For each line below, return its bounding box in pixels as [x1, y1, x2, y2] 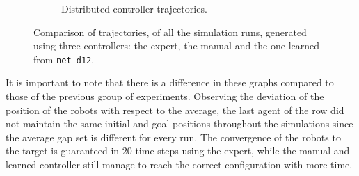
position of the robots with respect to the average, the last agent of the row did [6, 102, 344, 117]
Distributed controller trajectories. [61, 1, 207, 15]
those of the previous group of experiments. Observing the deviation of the [6, 89, 324, 104]
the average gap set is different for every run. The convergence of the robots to [6, 129, 341, 144]
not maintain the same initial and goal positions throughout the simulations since [6, 116, 353, 131]
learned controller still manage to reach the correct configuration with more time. [6, 157, 353, 171]
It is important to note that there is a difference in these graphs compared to [6, 75, 334, 90]
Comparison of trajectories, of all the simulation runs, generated [33, 24, 307, 39]
